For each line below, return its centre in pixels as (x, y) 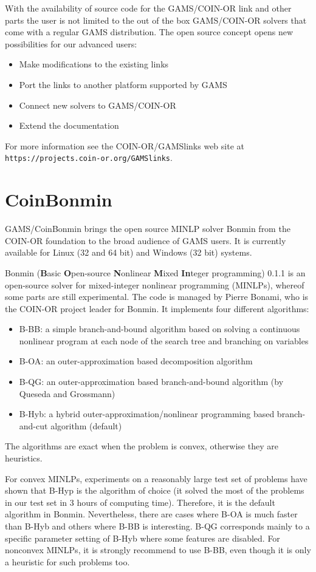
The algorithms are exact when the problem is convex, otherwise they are (142, 446)
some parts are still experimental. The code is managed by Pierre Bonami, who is (157, 297)
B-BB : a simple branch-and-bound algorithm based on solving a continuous (160, 329)
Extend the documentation (69, 125)
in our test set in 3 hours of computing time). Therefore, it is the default (140, 502)
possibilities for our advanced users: (71, 43)
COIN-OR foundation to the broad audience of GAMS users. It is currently (146, 240)
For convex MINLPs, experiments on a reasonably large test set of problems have (156, 478)
